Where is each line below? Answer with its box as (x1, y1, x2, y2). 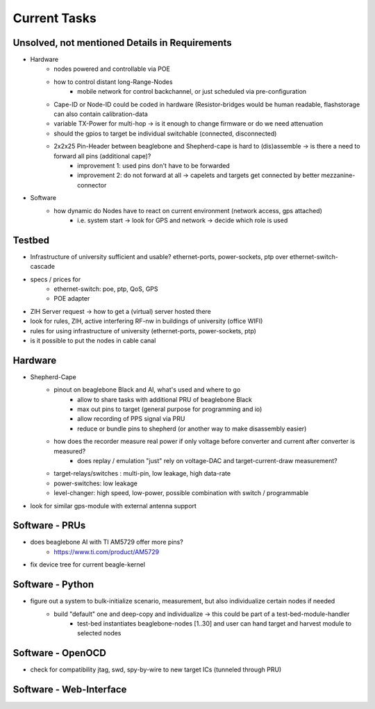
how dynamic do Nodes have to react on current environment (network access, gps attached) (53, 206, 323, 215)
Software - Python (12, 578, 94, 590)
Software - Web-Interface (12, 684, 127, 696)
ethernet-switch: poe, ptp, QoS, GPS (53, 285, 158, 293)
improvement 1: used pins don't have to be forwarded (77, 161, 231, 169)
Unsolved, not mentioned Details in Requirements (12, 37, 232, 49)
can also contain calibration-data (53, 110, 149, 118)
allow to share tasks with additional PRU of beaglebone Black (77, 395, 253, 403)
